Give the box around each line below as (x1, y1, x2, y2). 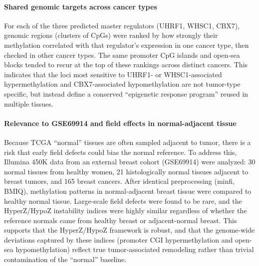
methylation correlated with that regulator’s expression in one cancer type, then (4, 39, 249, 50)
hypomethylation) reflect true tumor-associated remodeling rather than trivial (15, 244, 254, 255)
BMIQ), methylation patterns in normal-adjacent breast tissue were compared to (4, 185, 252, 196)
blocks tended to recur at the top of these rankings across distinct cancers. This (4, 59, 248, 70)
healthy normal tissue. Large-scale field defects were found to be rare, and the (4, 195, 242, 206)
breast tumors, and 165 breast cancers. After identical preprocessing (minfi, (4, 176, 235, 186)
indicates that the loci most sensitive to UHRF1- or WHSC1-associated (4, 69, 222, 79)
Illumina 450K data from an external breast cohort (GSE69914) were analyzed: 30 (4, 156, 256, 167)
